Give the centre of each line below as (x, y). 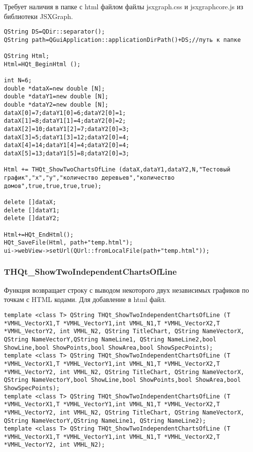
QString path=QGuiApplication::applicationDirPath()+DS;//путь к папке (122, 40)
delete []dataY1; (32, 210)
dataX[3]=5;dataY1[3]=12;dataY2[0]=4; (67, 137)
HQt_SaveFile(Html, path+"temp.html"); (68, 243)
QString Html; (27, 56)
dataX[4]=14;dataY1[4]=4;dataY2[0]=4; (67, 145)
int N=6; (18, 81)
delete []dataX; (30, 202)
